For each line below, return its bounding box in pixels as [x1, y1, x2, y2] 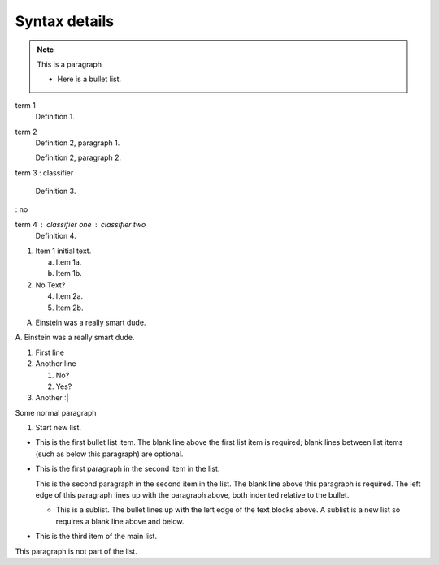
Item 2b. [55, 303, 84, 313]
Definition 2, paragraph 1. [35, 138, 120, 148]
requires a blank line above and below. [55, 516, 185, 526]
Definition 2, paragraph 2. [35, 153, 122, 162]
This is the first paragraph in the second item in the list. [35, 464, 220, 474]
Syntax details [15, 12, 114, 30]
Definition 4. [35, 231, 76, 241]
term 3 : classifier [15, 167, 74, 178]
